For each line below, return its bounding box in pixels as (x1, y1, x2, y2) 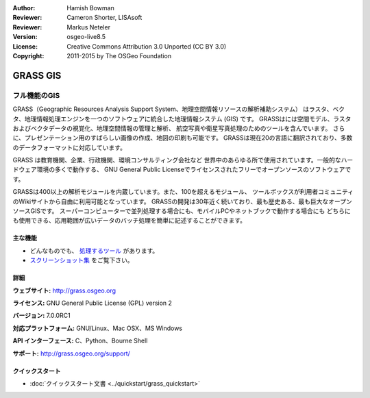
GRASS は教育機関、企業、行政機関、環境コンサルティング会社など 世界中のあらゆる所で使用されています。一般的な (12, 156, 342, 164)
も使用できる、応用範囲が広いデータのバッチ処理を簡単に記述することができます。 (12, 216, 247, 225)
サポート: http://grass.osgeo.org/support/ (12, 349, 130, 358)
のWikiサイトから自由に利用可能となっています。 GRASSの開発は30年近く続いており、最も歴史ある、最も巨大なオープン (12, 197, 352, 206)
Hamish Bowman (66, 4, 114, 12)
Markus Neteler (66, 23, 111, 31)
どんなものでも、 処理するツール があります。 (29, 247, 159, 255)
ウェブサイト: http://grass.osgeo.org (12, 286, 116, 295)
